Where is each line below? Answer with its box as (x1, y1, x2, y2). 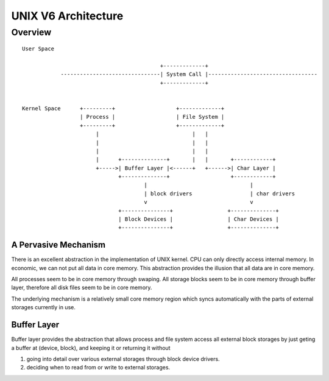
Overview (11, 27, 52, 38)
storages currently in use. (11, 304, 76, 311)
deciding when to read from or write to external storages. (26, 364, 171, 371)
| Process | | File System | (79, 113, 225, 121)
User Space (22, 46, 55, 52)
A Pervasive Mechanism (11, 240, 106, 250)
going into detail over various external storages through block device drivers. (26, 355, 220, 362)
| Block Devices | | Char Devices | (118, 216, 280, 223)
